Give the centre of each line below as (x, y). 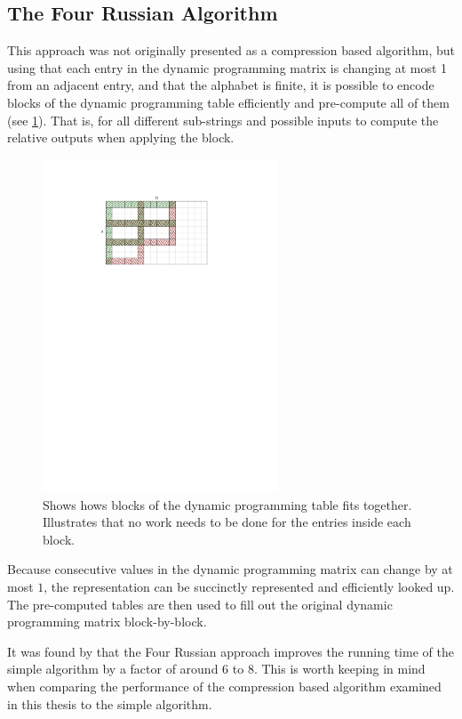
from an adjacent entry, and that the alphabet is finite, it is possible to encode (221, 85)
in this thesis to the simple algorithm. (110, 703)
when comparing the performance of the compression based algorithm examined (224, 687)
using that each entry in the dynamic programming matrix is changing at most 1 (227, 67)
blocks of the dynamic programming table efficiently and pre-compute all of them (228, 102)
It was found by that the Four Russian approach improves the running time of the (231, 651)
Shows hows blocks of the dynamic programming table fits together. (227, 504)
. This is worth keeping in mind (339, 669)
